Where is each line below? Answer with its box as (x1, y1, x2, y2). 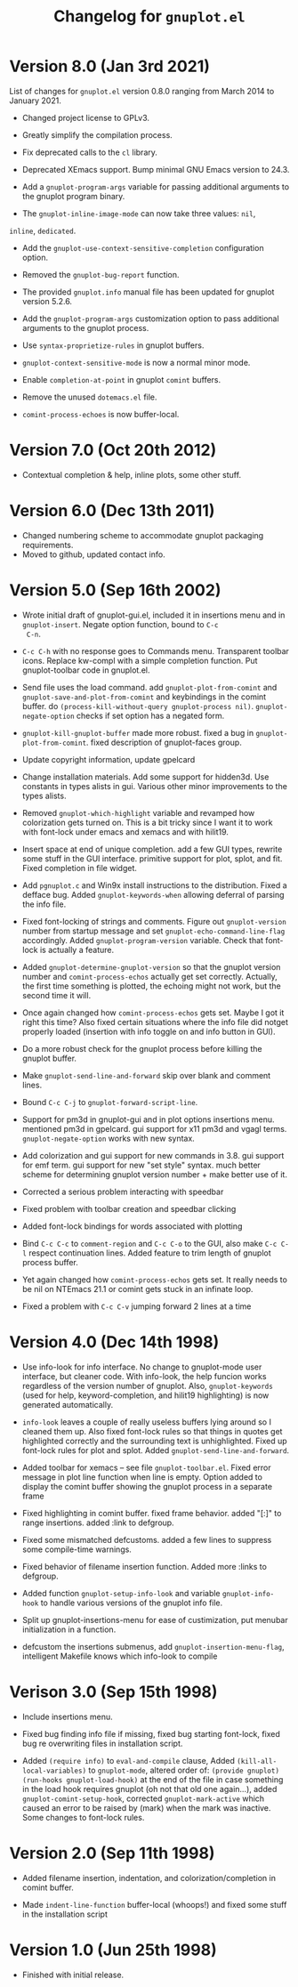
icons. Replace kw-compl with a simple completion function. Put (21, 655, 258, 666)
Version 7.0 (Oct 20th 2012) (9, 440, 217, 460)
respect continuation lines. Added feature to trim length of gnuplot (28, 1248, 271, 1258)
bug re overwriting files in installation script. (21, 1738, 183, 1749)
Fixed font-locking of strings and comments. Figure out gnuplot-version (21, 916, 286, 926)
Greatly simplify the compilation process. (21, 129, 173, 140)
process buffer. (21, 1256, 78, 1267)
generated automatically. (21, 1399, 114, 1409)
